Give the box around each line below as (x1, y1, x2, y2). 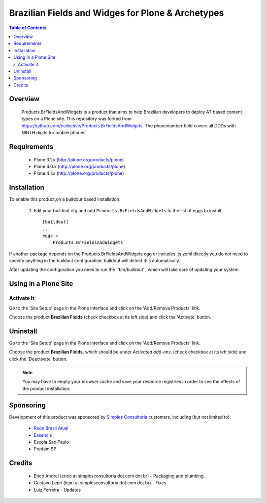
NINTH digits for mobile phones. (21, 130, 87, 136)
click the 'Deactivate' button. (9, 356, 67, 362)
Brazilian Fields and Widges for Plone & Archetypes (9, 7, 224, 18)
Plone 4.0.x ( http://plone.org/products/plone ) (33, 163, 126, 170)
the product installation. (22, 386, 71, 391)
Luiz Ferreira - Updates (33, 487, 81, 493)
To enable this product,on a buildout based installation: (9, 196, 121, 202)
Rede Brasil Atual (33, 425, 68, 431)
